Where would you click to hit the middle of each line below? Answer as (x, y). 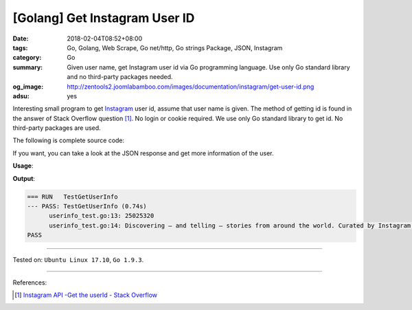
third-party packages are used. (57, 128)
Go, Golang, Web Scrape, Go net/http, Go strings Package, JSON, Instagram (175, 47)
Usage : (23, 166)
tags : (20, 47)
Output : (24, 178)
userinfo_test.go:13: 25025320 (102, 216)
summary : (28, 67)
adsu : (21, 96)
